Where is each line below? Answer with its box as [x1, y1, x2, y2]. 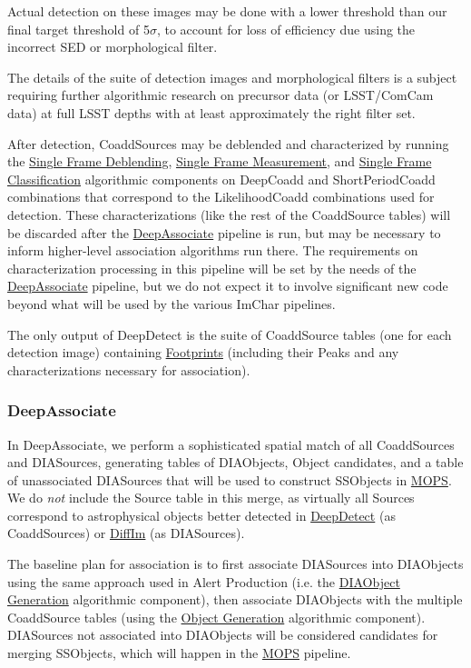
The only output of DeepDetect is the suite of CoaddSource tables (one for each [7, 324, 452, 344]
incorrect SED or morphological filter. [7, 37, 218, 56]
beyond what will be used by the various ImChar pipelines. [7, 294, 336, 313]
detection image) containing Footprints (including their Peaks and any [7, 343, 399, 362]
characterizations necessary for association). [7, 360, 250, 379]
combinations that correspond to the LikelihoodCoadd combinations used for [7, 187, 435, 206]
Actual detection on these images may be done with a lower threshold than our [7, 2, 447, 20]
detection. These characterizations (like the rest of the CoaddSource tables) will [7, 204, 451, 224]
